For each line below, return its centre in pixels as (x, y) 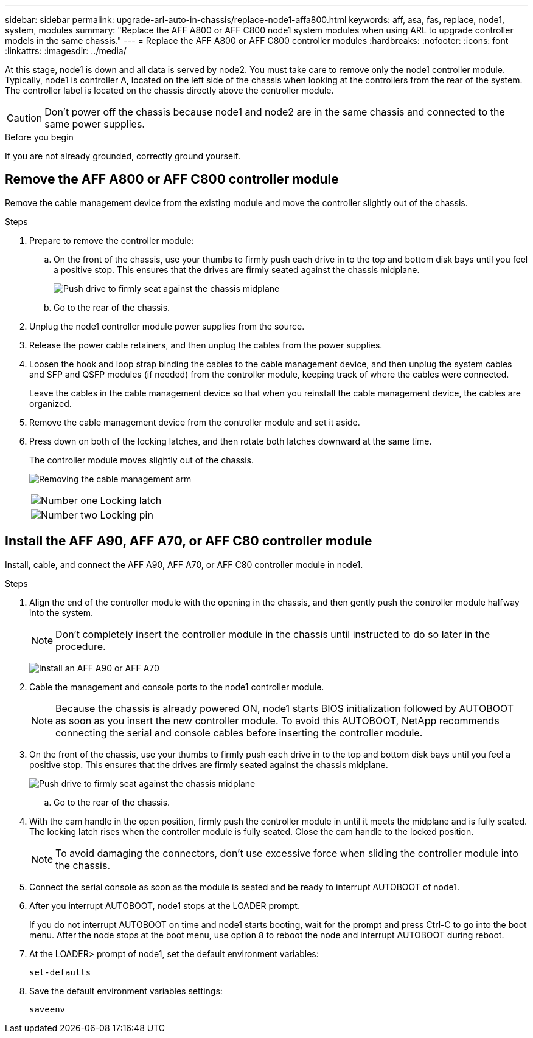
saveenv (47, 1009)
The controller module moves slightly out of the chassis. (141, 460)
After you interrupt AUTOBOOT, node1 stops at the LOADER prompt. (165, 905)
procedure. (81, 646)
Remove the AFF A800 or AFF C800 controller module (172, 179)
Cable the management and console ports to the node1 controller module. (177, 687)
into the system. (61, 612)
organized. (51, 403)
